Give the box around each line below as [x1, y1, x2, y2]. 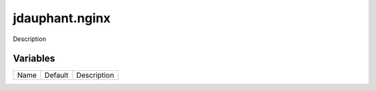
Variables [13, 53, 56, 65]
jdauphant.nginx [13, 10, 111, 26]
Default [44, 70, 69, 80]
